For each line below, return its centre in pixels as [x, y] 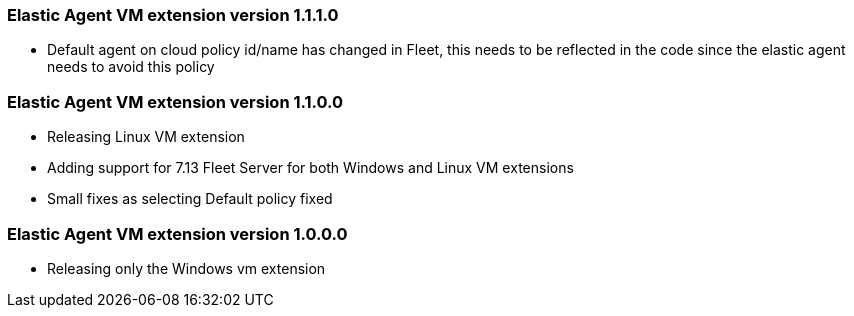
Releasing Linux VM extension [146, 137]
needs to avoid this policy [131, 67]
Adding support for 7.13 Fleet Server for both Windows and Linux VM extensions [310, 168]
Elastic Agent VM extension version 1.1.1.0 [173, 15]
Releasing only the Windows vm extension [186, 268]
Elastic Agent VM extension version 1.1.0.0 [175, 101]
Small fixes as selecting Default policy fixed [190, 199]
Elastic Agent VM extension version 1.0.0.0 [177, 233]
